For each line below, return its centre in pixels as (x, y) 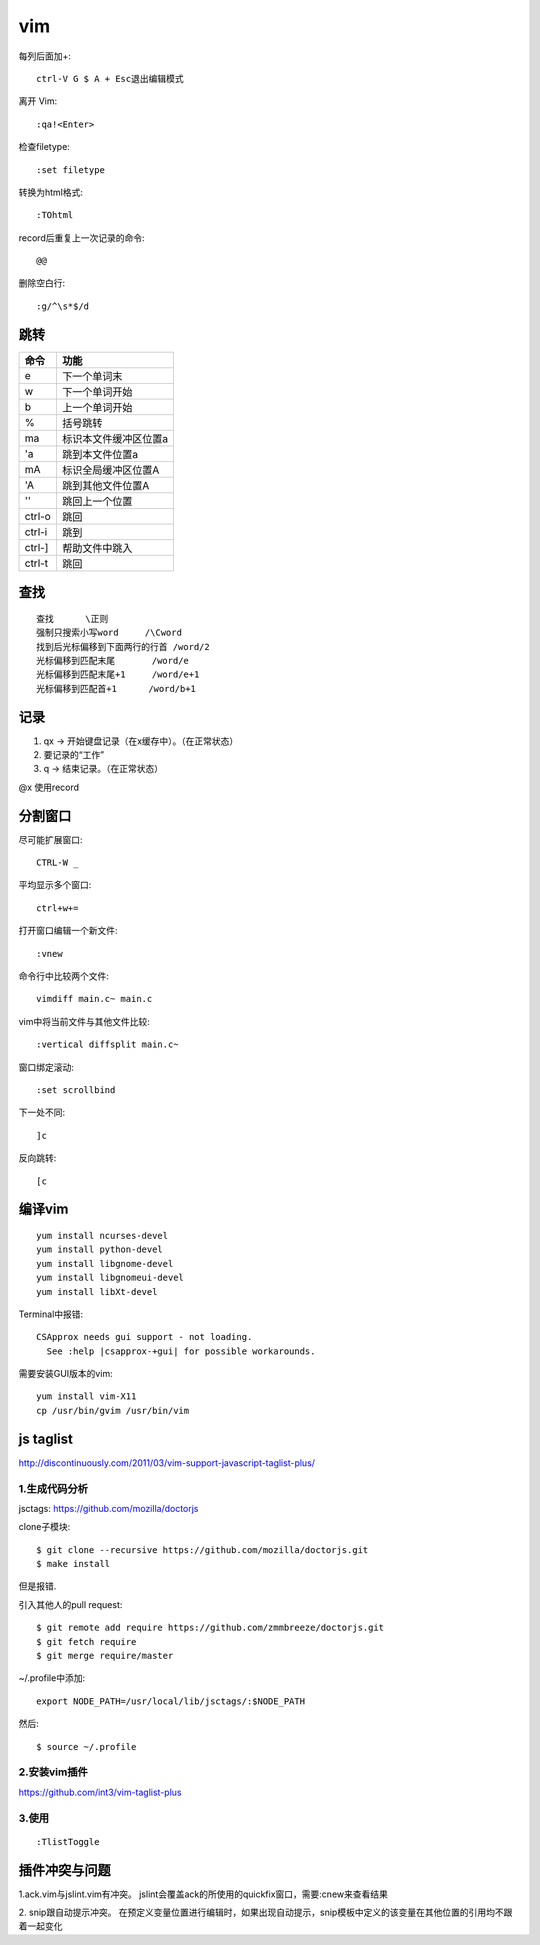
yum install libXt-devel (97, 1291)
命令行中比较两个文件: (64, 976)
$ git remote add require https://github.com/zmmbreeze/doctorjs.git (210, 1628)
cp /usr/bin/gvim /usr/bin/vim (113, 1410)
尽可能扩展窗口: (51, 839)
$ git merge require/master (105, 1656)
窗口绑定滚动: (46, 1067)
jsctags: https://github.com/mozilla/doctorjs (108, 1508)
